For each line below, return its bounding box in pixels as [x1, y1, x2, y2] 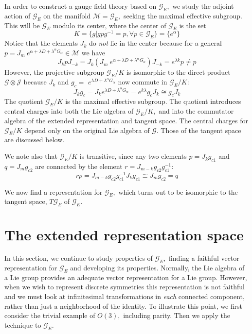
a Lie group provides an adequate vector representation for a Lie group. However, [4, 272, 247, 282]
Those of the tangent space [161, 125, 241, 135]
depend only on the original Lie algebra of [24, 125, 150, 135]
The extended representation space [4, 225, 244, 245]
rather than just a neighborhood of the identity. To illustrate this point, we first [4, 301, 243, 311]
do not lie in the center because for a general [89, 38, 222, 48]
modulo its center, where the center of [53, 20, 166, 30]
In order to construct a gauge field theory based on [4, 1, 157, 11]
